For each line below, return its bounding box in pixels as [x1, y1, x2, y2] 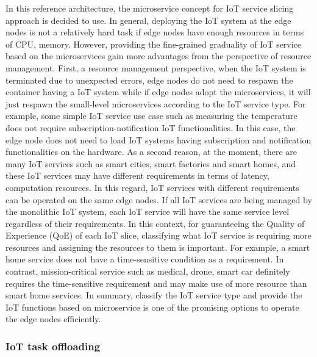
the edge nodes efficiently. [5, 312, 101, 325]
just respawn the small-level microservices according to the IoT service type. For [5, 97, 306, 110]
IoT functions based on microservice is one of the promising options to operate [5, 300, 299, 313]
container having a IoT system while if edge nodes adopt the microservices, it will [5, 85, 311, 98]
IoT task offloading [5, 338, 101, 353]
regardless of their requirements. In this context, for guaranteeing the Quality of [5, 217, 305, 229]
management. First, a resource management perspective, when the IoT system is [5, 61, 306, 74]
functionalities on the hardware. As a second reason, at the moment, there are [5, 145, 297, 158]
